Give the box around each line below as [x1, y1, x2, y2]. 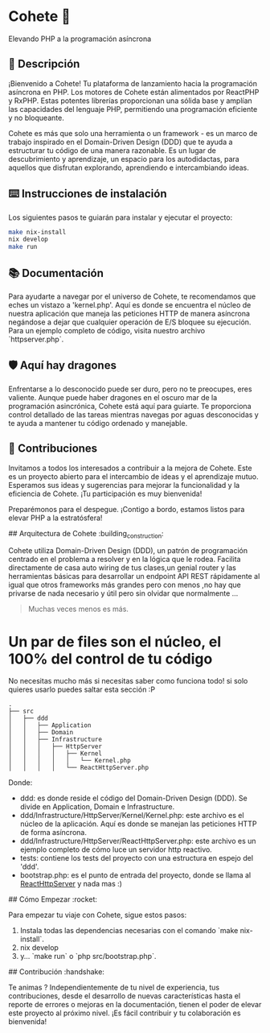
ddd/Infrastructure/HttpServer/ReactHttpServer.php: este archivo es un [19, 837, 256, 846]
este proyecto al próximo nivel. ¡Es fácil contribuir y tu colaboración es [8, 1008, 241, 1018]
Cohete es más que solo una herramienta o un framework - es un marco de [8, 128, 258, 138]
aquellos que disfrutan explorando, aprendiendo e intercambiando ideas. [8, 163, 249, 172]
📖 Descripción [8, 57, 80, 71]
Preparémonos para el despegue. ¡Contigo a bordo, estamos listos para [8, 504, 245, 514]
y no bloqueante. [8, 113, 64, 122]
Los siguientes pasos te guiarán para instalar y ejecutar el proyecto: [8, 213, 233, 222]
